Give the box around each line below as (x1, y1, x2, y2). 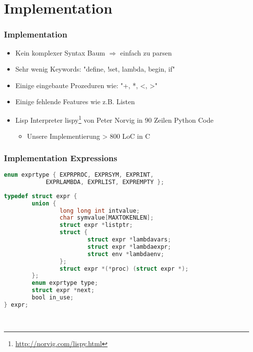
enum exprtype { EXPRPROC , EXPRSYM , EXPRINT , (4, 171, 154, 179)
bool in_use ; (32, 294, 74, 301)
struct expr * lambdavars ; (87, 236, 171, 243)
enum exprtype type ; (32, 279, 98, 287)
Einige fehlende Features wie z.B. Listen (15, 96, 135, 107)
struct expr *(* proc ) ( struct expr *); (59, 265, 189, 272)
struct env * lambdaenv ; (87, 250, 164, 258)
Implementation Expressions (4, 151, 117, 164)
